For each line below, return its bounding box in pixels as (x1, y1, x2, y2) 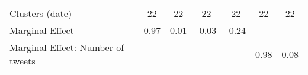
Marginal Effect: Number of (9, 40, 124, 54)
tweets (9, 54, 36, 67)
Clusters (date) (9, 6, 72, 20)
